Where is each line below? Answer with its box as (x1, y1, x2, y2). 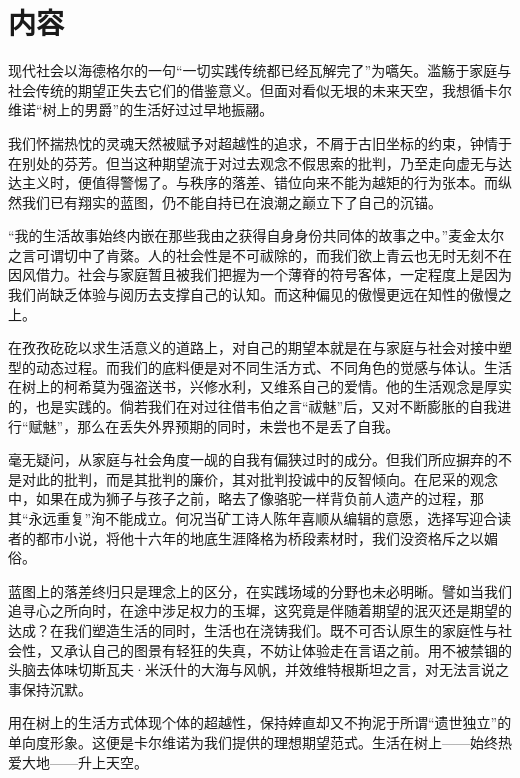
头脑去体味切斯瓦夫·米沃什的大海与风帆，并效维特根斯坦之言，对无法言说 (8, 659, 495, 680)
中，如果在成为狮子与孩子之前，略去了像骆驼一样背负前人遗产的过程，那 (8, 488, 484, 509)
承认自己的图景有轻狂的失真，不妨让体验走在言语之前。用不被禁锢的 (63, 639, 512, 660)
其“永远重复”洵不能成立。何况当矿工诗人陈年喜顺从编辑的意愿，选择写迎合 (8, 508, 498, 528)
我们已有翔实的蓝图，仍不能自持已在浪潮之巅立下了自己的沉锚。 (21, 191, 442, 212)
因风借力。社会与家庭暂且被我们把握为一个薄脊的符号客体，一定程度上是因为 (8, 264, 512, 285)
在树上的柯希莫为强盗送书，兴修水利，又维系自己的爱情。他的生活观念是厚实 (8, 376, 512, 397)
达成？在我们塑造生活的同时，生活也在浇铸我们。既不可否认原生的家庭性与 (8, 619, 498, 640)
